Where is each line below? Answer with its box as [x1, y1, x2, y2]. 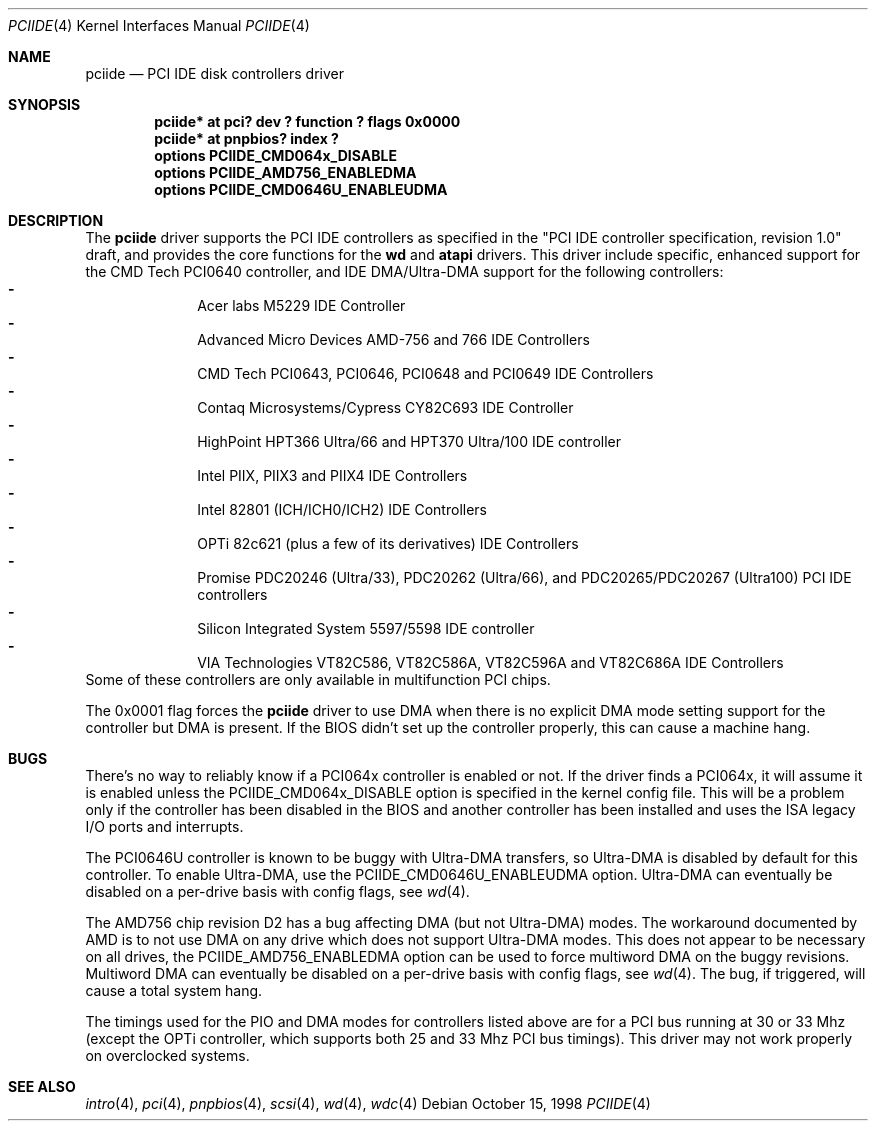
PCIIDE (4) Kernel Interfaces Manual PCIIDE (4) [8, 17, 310, 34]
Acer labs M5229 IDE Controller [197, 297, 406, 314]
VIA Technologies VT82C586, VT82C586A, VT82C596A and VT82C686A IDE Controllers [197, 654, 784, 671]
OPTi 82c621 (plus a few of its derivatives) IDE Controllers [197, 535, 579, 552]
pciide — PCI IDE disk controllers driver [85, 65, 345, 82]
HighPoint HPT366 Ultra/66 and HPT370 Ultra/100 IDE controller [197, 433, 622, 450]
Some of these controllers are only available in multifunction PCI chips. [85, 671, 551, 688]
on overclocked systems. [85, 1047, 250, 1064]
